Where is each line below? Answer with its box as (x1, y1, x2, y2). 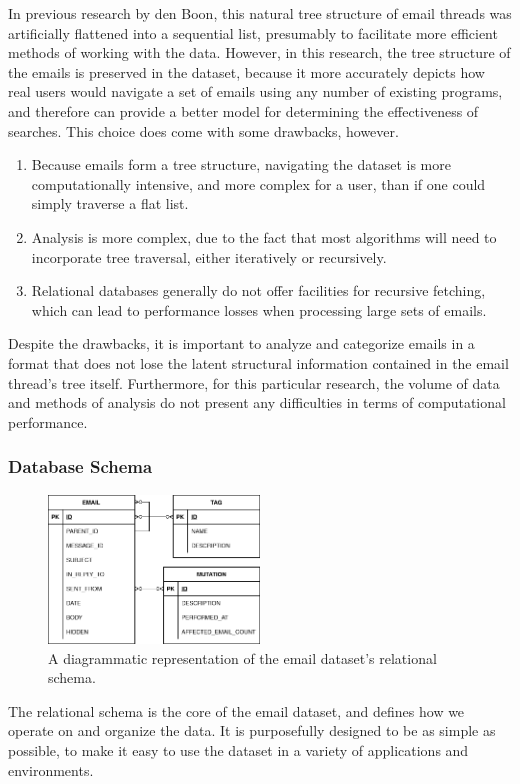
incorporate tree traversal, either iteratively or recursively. (31, 246, 387, 267)
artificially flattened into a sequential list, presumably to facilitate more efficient (8, 22, 498, 43)
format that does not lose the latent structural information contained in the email (8, 352, 509, 373)
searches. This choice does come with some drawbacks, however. (8, 120, 399, 141)
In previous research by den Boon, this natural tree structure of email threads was (8, 3, 512, 23)
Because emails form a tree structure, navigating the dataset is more (31, 154, 451, 175)
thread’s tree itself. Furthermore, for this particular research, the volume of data (8, 372, 500, 393)
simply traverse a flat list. (31, 193, 189, 214)
